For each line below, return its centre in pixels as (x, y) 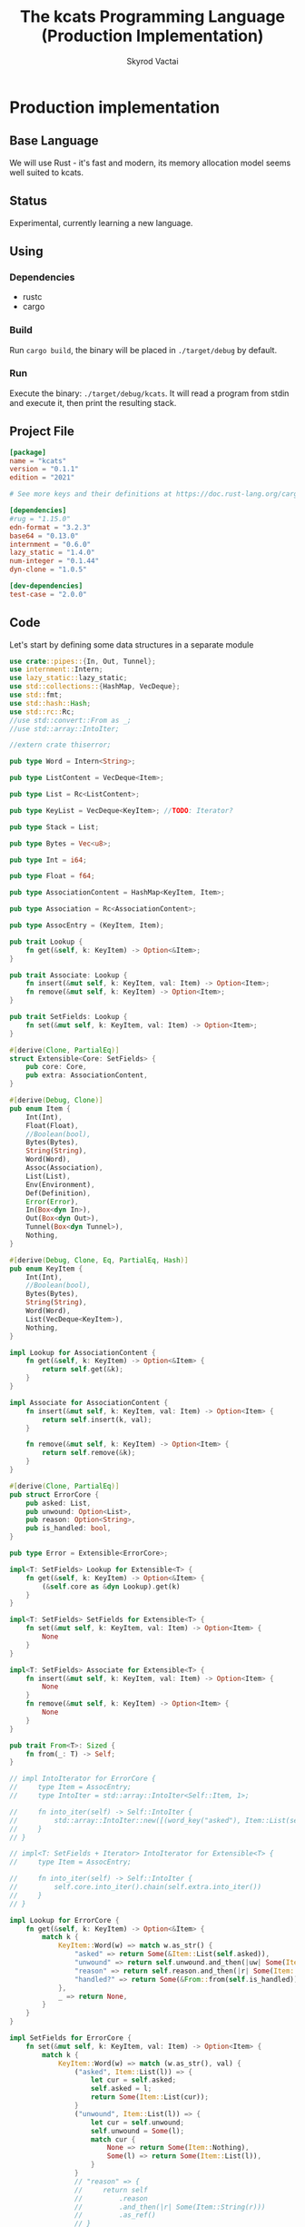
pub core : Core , (57, 1067)
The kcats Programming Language (152, 17)
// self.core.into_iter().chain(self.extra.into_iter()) (135, 1887)
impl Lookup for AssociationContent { (83, 1352)
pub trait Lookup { (46, 942)
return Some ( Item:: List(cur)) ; (149, 2097)
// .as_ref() (115, 2215)
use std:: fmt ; (36, 695)
